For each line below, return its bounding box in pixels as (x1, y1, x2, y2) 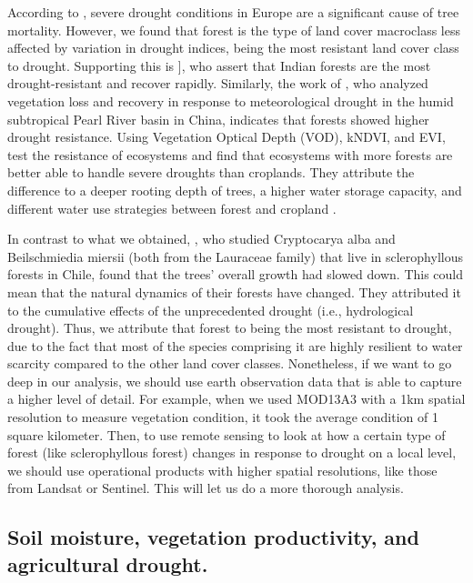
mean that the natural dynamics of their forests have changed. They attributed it (7, 282, 461, 301)
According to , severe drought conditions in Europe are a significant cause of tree (7, 3, 459, 21)
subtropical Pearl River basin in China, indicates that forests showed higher (7, 109, 429, 128)
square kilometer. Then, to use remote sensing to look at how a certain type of (7, 425, 446, 444)
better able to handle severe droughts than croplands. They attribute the (7, 163, 415, 182)
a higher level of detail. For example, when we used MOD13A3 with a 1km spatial (7, 389, 466, 408)
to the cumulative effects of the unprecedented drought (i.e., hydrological (7, 300, 414, 319)
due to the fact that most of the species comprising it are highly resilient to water (7, 336, 463, 355)
